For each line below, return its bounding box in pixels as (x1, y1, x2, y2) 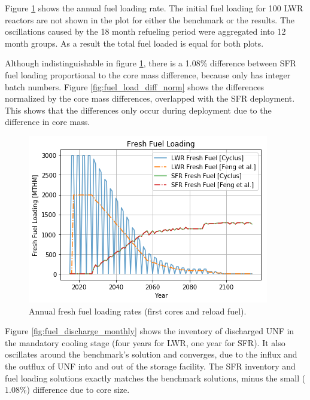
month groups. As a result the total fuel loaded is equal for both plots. (5, 36, 264, 49)
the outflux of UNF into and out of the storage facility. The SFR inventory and (5, 359, 296, 372)
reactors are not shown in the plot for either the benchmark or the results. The (5, 13, 294, 26)
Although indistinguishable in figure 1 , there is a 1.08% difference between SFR (5, 57, 296, 69)
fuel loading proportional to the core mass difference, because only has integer (5, 68, 291, 81)
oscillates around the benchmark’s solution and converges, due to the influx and (5, 348, 297, 361)
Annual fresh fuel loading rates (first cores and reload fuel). (29, 304, 247, 317)
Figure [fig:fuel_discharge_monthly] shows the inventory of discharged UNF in (5, 325, 294, 337)
